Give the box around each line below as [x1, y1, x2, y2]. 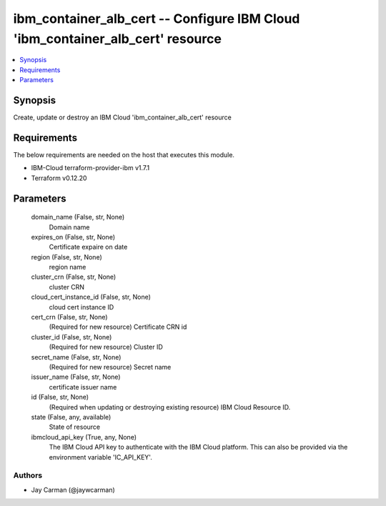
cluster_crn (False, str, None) [31, 272, 117, 282]
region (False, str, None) [31, 252, 103, 261]
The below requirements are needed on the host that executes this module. [13, 150, 235, 159]
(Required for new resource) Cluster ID [49, 343, 164, 352]
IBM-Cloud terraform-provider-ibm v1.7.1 [31, 164, 150, 172]
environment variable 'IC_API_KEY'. [49, 452, 153, 461]
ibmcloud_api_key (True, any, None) [31, 432, 137, 441]
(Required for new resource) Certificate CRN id [49, 322, 187, 332]
